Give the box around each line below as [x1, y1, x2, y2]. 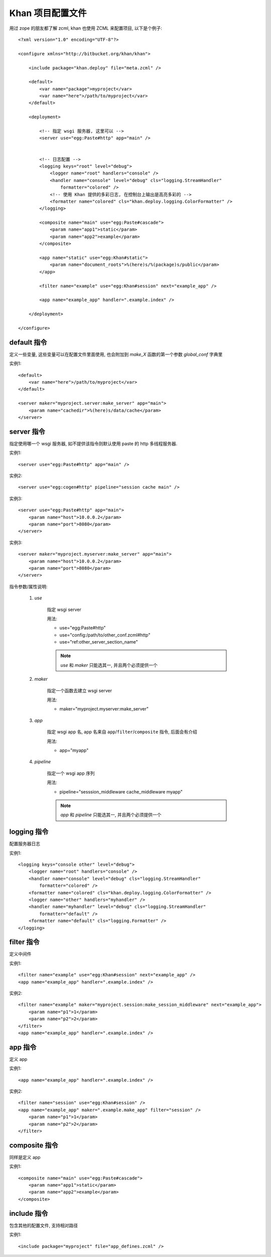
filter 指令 [9, 938, 40, 946]
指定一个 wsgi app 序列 [47, 770, 95, 776]
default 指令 [9, 338, 47, 346]
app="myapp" [59, 747, 89, 753]
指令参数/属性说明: [9, 583, 48, 589]
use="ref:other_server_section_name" [59, 639, 138, 645]
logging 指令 [9, 828, 49, 836]
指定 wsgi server [47, 606, 81, 612]
